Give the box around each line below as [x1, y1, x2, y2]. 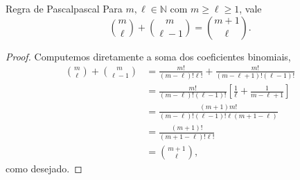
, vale [239, 1, 262, 15]
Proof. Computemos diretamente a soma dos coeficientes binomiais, [6, 49, 291, 63]
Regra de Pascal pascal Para [6, 1, 123, 15]
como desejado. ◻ [6, 161, 82, 175]
